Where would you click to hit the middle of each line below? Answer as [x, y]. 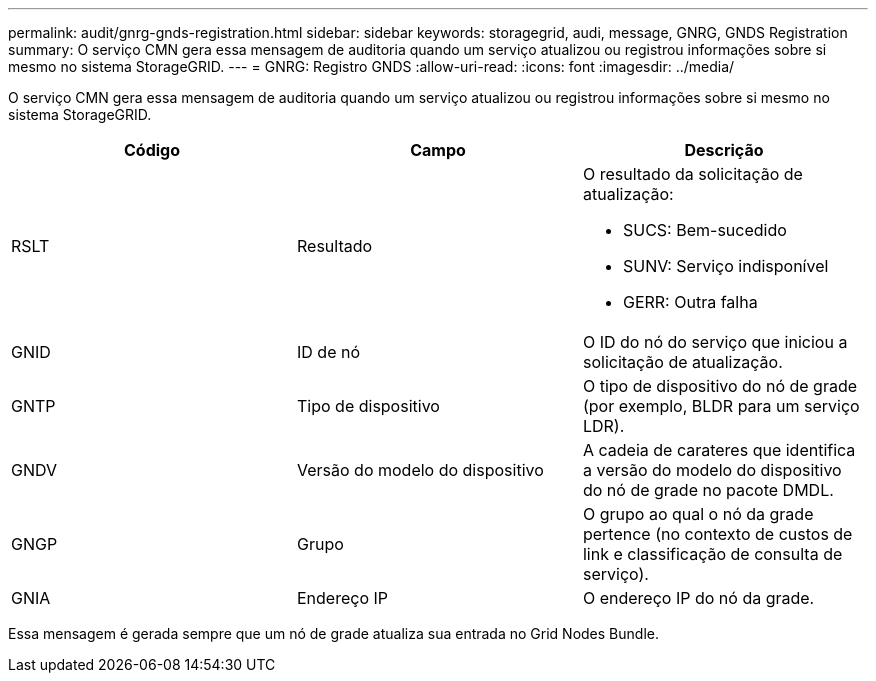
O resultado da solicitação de [692, 174]
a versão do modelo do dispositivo [712, 470]
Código [151, 150]
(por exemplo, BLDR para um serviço [721, 406]
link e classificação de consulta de [712, 554]
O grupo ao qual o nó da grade [698, 514]
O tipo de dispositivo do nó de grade [720, 386]
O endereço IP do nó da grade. [698, 598]
